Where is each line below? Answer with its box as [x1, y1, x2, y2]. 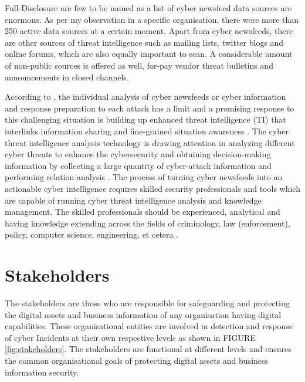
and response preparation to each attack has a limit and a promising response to [5, 102, 294, 114]
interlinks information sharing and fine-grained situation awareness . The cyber [5, 124, 289, 137]
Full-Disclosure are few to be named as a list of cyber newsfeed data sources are [5, 2, 292, 13]
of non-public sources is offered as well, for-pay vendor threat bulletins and [5, 59, 273, 71]
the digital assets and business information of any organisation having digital [5, 308, 282, 320]
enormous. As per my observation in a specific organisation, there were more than [5, 13, 299, 25]
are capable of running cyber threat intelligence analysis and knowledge [5, 194, 262, 206]
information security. [5, 366, 79, 378]
